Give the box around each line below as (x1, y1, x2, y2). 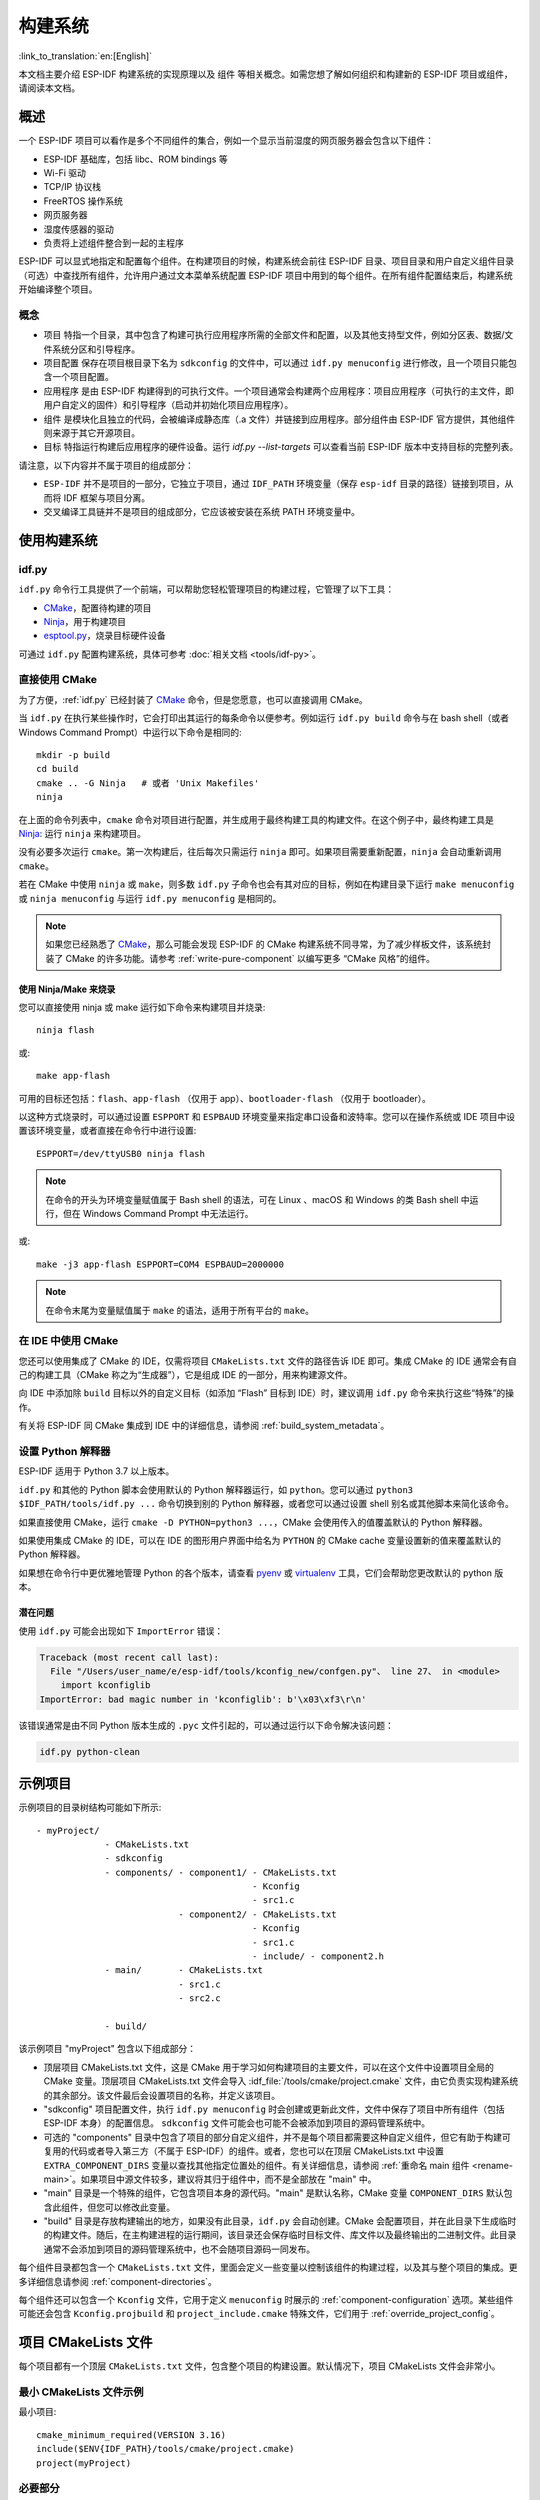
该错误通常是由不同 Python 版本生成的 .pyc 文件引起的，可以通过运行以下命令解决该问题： (18, 1719, 395, 1731)
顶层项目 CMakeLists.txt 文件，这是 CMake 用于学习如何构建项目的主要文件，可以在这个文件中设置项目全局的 (43, 2061, 494, 2073)
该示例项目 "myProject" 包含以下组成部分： (18, 2043, 197, 2055)
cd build (36, 763, 79, 775)
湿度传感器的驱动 (43, 223, 114, 235)
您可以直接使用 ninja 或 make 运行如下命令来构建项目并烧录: (18, 1001, 266, 1014)
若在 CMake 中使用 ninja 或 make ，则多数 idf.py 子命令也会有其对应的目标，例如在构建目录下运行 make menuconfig (18, 878, 515, 890)
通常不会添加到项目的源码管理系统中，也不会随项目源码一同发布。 (43, 2243, 315, 2255)
